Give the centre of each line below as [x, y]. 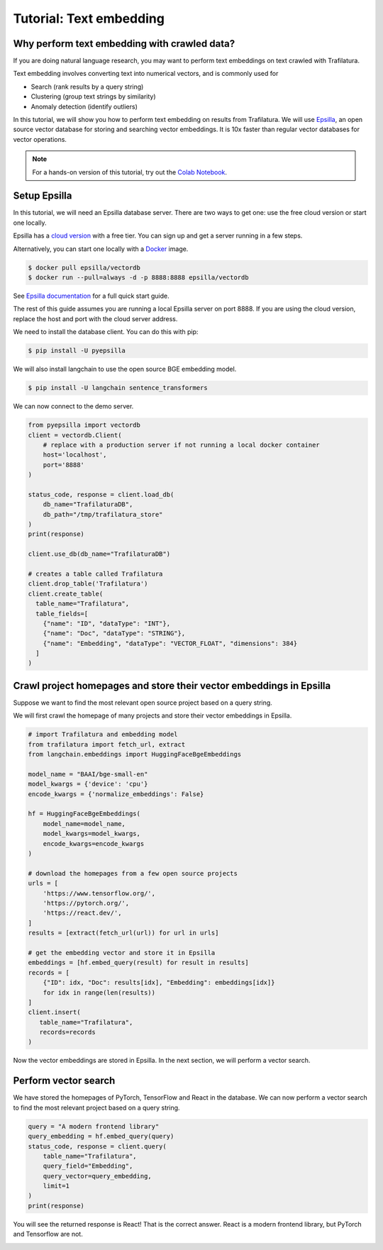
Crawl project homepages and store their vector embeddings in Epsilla [172, 685]
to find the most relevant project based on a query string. [96, 1107]
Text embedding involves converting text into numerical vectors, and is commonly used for [146, 74]
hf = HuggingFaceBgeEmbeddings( [84, 814]
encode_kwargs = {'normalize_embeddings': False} [116, 794]
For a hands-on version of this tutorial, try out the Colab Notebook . [129, 172]
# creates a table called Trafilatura [95, 574]
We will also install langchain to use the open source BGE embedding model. [125, 369]
